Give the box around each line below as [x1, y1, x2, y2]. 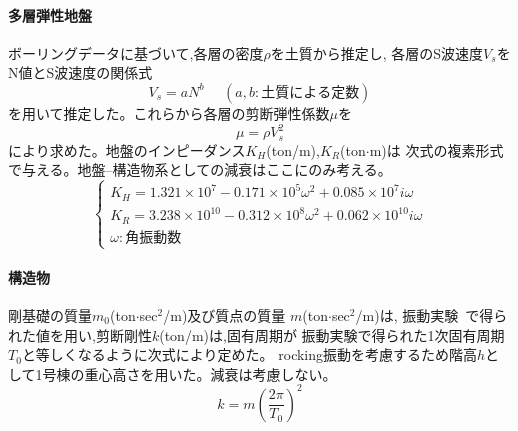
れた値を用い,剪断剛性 [8, 324, 152, 345]
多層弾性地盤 [8, 4, 92, 25]
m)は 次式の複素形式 [369, 139, 504, 160]
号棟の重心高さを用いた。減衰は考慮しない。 [42, 363, 337, 384]
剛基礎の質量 [8, 305, 92, 326]
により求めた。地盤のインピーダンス [8, 139, 246, 160]
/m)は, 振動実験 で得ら [355, 305, 508, 326]
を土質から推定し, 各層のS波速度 [270, 42, 484, 63]
